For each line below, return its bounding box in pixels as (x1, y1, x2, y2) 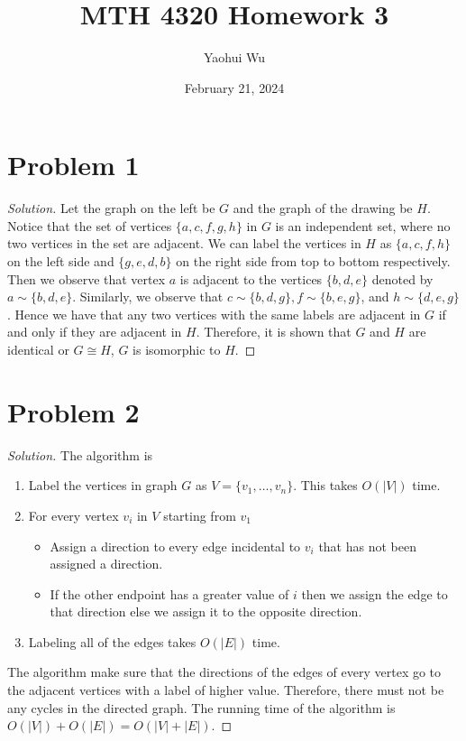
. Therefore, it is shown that (196, 322, 352, 341)
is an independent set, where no (275, 216, 451, 235)
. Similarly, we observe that (72, 287, 224, 306)
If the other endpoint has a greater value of (50, 584, 289, 603)
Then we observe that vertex (7, 269, 166, 288)
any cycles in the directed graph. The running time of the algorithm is (7, 698, 396, 717)
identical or (7, 340, 69, 358)
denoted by (371, 269, 434, 288)
